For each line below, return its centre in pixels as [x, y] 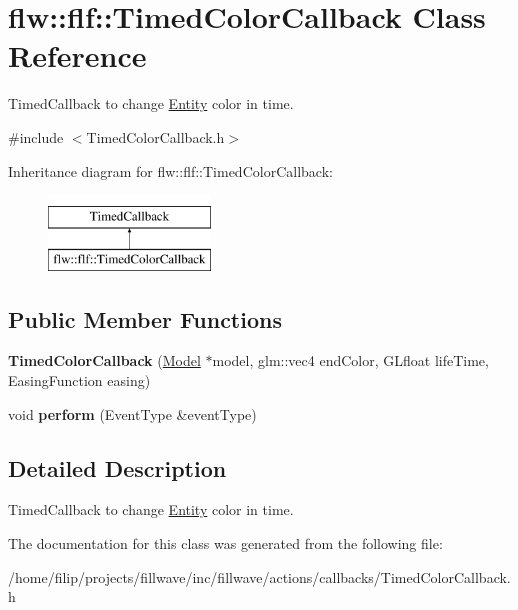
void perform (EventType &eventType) [132, 413]
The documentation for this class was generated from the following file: [225, 543]
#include [36, 136]
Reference [77, 55]
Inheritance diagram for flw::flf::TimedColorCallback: [170, 170]
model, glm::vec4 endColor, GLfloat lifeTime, [350, 360]
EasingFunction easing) [79, 380]
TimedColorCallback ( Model [104, 360]
